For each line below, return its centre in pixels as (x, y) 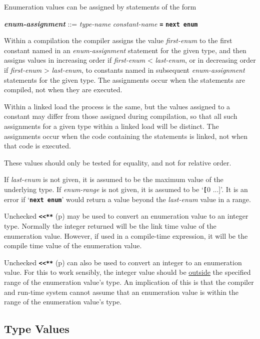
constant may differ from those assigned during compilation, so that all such (121, 116)
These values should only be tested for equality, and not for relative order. (118, 162)
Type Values (37, 329)
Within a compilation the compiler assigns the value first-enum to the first (118, 40)
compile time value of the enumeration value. (73, 245)
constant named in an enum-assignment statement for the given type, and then (125, 50)
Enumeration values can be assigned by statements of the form (100, 7)
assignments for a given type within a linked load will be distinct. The (111, 126)
